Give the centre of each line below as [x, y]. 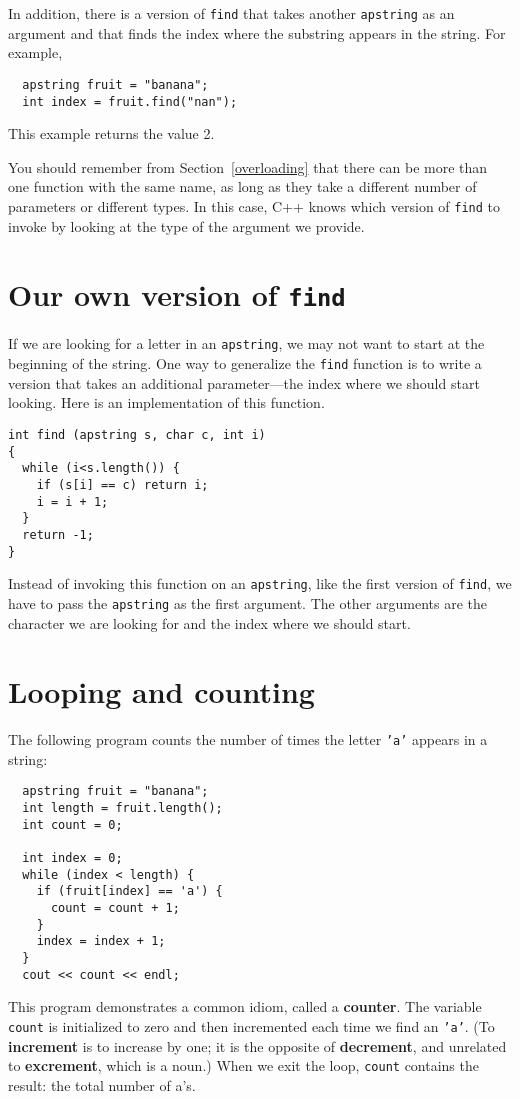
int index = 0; [72, 858]
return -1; [58, 534]
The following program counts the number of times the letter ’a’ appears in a [248, 739]
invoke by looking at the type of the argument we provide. [186, 225]
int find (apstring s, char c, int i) [137, 434]
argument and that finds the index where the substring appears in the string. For [257, 32]
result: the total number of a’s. [102, 1084]
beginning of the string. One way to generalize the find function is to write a [245, 363]
